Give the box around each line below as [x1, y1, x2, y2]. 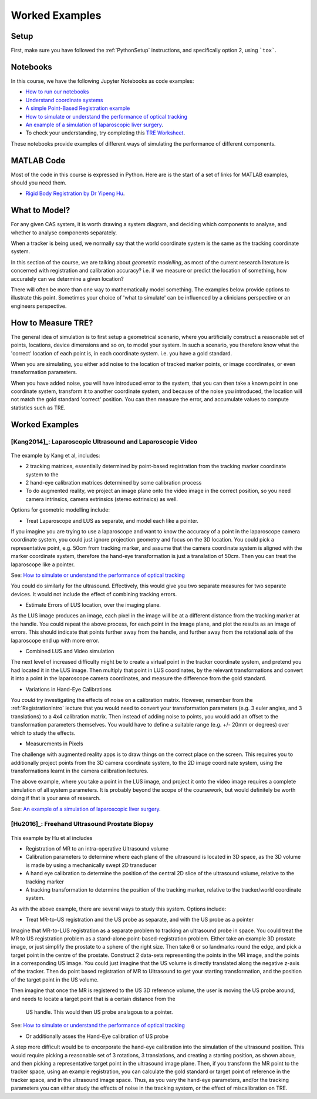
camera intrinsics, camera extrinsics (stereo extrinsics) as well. [25, 495, 178, 502]
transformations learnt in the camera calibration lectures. [11, 767, 149, 775]
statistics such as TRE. [11, 404, 66, 411]
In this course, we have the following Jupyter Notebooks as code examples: [11, 77, 194, 85]
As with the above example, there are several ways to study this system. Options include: [11, 905, 227, 912]
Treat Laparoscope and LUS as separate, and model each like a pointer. [25, 517, 199, 524]
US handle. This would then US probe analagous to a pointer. [25, 1009, 173, 1016]
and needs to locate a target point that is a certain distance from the [11, 995, 176, 1002]
